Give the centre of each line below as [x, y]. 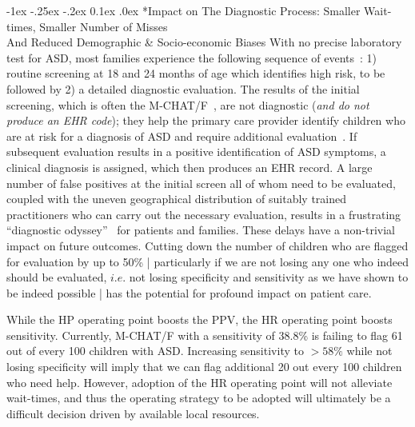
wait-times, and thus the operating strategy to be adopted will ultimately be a [199, 398]
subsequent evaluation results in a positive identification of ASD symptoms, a [196, 152]
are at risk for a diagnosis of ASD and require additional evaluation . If [182, 136]
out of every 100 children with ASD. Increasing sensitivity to [155, 351]
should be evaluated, [57, 277]
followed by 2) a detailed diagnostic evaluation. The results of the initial [183, 88]
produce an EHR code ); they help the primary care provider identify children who [206, 120]
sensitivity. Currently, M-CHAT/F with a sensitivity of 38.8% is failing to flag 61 [205, 335]
